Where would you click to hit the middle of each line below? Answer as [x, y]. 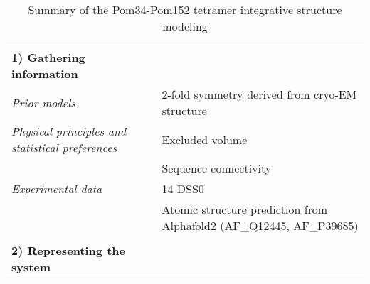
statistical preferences [64, 147]
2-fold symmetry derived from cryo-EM [259, 94]
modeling [185, 26]
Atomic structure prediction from [245, 209]
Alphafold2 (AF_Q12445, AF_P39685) [260, 225]
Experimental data [57, 189]
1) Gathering [48, 57]
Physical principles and [69, 131]
